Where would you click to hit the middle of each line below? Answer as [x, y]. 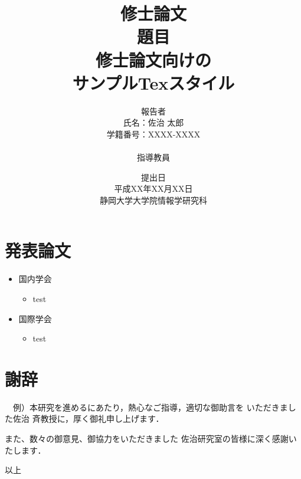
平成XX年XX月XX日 [153, 188]
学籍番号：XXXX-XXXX [153, 134]
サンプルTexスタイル [153, 82]
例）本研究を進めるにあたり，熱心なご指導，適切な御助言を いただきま [150, 407]
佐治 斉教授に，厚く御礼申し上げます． [88, 419]
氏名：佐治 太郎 [153, 122]
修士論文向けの [153, 59]
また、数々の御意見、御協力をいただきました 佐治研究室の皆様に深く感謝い [151, 439]
